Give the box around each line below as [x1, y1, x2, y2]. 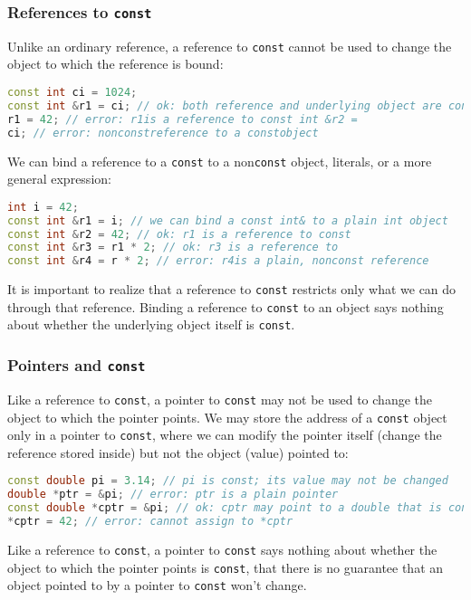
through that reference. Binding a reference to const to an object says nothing [7, 297, 444, 316]
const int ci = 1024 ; [7, 86, 138, 100]
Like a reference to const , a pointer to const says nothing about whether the [7, 539, 437, 558]
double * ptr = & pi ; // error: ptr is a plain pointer [7, 488, 339, 501]
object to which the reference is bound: [7, 54, 224, 73]
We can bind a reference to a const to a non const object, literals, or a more [7, 151, 432, 170]
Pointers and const [7, 354, 146, 376]
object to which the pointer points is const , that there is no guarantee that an [7, 557, 444, 576]
